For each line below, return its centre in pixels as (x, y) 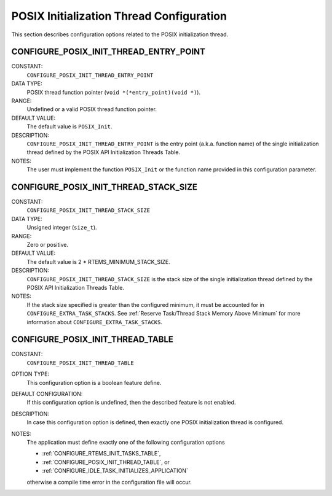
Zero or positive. (48, 245)
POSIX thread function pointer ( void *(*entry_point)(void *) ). (114, 92)
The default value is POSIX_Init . (69, 126)
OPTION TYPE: (30, 374)
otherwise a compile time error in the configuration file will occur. (109, 482)
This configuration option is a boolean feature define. (94, 382)
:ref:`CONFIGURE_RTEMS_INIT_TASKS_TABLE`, (101, 454)
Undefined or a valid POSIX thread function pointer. (92, 109)
